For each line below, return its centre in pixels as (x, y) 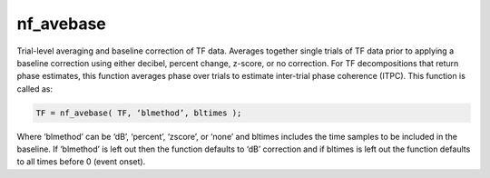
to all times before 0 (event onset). (81, 162)
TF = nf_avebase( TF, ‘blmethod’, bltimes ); (139, 113)
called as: (35, 89)
